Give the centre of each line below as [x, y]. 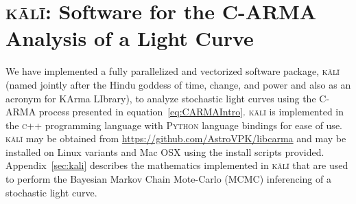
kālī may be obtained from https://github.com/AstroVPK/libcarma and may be [176, 138]
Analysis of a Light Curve [130, 38]
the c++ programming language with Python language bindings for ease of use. [174, 125]
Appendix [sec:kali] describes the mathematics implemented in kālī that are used [177, 165]
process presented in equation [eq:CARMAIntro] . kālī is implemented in [191, 112]
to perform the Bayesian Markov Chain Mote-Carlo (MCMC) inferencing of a [168, 179]
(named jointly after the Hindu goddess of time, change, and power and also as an [178, 84]
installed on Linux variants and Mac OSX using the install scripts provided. [165, 151]
